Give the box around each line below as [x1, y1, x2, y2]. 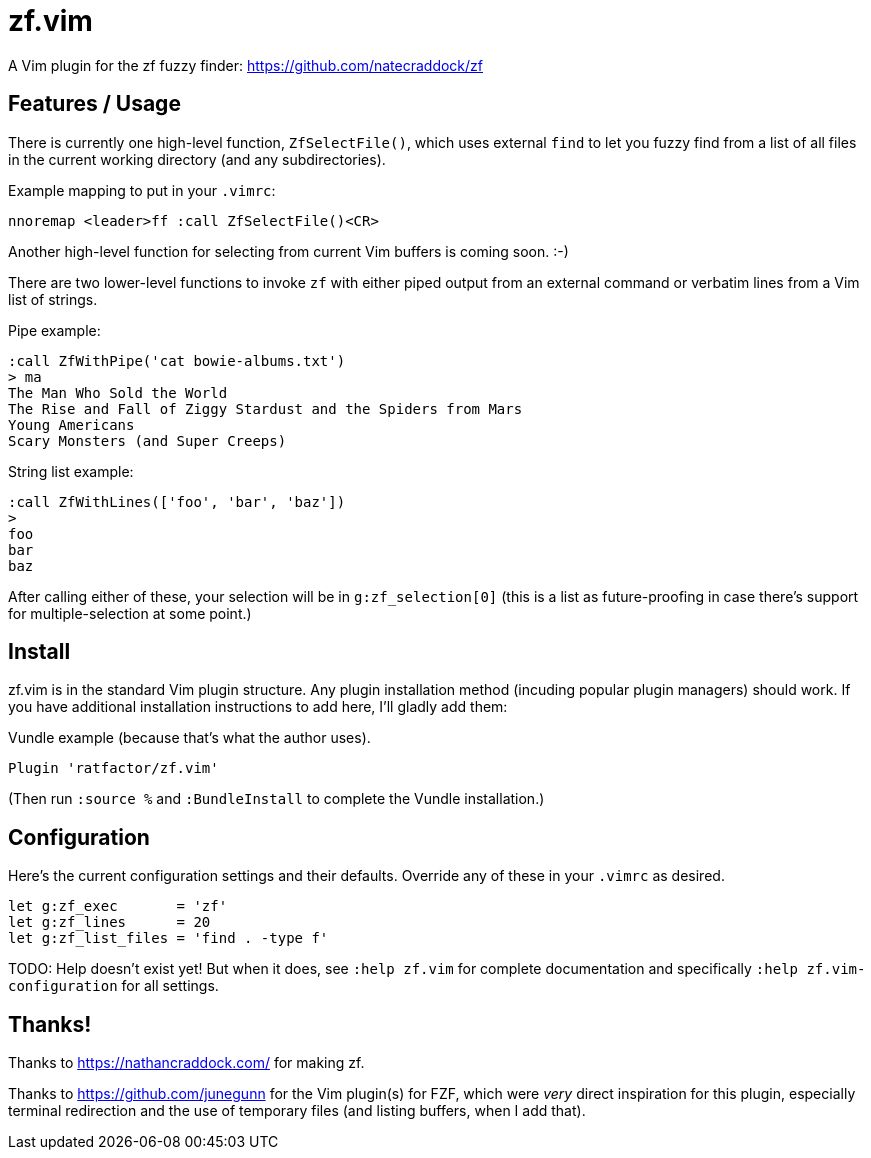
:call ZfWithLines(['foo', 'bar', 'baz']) [8, 493, 346, 510]
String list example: [8, 462, 134, 480]
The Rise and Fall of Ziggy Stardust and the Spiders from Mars [8, 400, 523, 417]
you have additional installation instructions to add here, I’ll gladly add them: [8, 698, 508, 716]
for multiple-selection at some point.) [8, 604, 252, 622]
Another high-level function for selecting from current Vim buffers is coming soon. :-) [8, 242, 569, 260]
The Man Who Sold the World [8, 384, 228, 401]
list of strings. [8, 290, 98, 308]
